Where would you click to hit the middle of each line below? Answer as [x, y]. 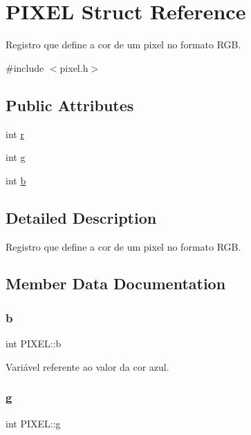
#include [25, 67]
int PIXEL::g [33, 423]
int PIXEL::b [34, 344]
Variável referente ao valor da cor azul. [87, 366]
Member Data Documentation [116, 283]
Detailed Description [81, 217]
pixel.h [74, 67]
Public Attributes [70, 105]
